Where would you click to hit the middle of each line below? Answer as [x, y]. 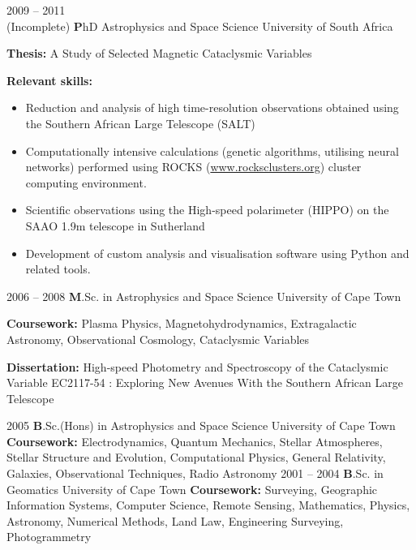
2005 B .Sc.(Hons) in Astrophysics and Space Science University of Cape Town [201, 425]
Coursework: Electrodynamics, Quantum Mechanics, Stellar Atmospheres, [195, 441]
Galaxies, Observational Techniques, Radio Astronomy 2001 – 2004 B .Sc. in [195, 473]
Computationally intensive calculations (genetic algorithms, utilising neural [212, 150]
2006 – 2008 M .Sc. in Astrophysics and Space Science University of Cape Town [204, 296]
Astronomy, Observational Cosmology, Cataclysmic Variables [158, 339]
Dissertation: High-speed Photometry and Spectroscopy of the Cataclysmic [197, 366]
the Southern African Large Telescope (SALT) [140, 123]
